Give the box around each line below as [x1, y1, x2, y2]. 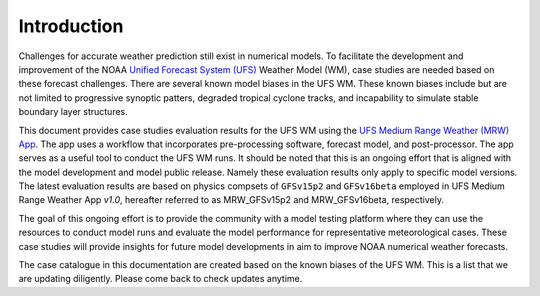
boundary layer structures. [18, 106, 129, 118]
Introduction [18, 15, 124, 37]
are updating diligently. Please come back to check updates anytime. [18, 273, 303, 285]
